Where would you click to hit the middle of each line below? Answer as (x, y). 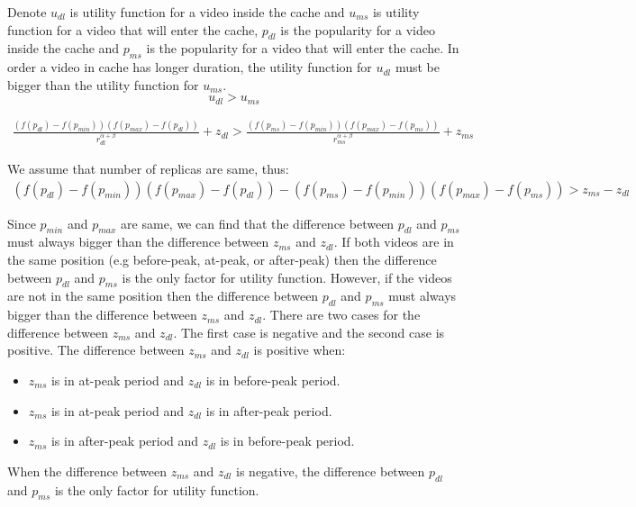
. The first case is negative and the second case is (309, 332)
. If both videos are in (394, 242)
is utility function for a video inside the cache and (207, 12)
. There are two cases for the (341, 315)
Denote (27, 12)
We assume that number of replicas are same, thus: (148, 169)
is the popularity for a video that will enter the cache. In (303, 48)
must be (417, 67)
